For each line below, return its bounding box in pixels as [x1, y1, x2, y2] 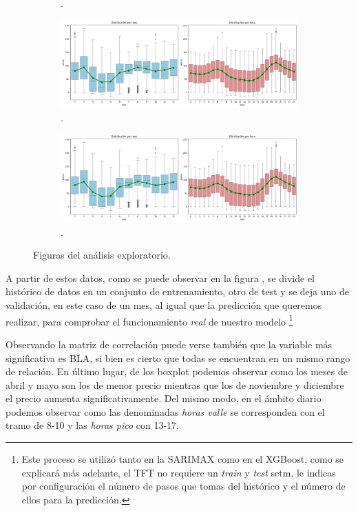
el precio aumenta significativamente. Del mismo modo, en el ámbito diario [6, 391, 322, 405]
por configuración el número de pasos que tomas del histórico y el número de [21, 479, 346, 493]
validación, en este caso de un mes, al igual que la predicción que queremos [6, 298, 322, 312]
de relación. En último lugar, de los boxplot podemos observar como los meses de [6, 364, 348, 379]
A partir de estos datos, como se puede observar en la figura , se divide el [6, 270, 315, 285]
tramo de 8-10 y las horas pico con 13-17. [6, 418, 179, 432]
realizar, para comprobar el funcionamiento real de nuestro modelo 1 [6, 312, 293, 328]
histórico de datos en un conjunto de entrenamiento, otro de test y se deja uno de [6, 284, 349, 299]
